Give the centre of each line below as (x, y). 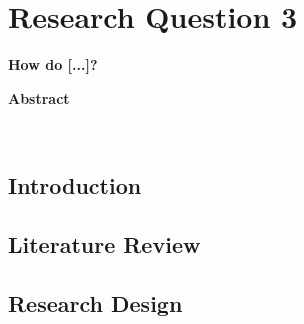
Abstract (39, 97)
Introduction (75, 185)
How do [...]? (53, 64)
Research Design (95, 302)
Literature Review (104, 244)
